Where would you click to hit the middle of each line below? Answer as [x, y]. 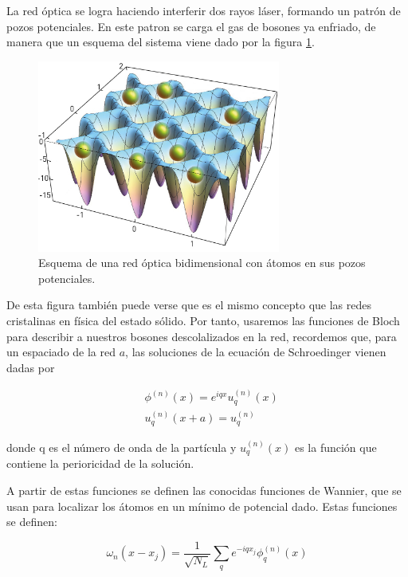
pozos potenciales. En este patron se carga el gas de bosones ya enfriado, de [191, 26]
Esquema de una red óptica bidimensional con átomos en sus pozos [202, 263]
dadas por [31, 367]
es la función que [335, 447]
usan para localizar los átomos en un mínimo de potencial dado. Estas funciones [202, 506]
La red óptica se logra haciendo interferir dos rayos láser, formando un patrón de [204, 10]
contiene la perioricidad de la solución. [100, 463]
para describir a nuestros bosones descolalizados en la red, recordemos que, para [202, 336]
